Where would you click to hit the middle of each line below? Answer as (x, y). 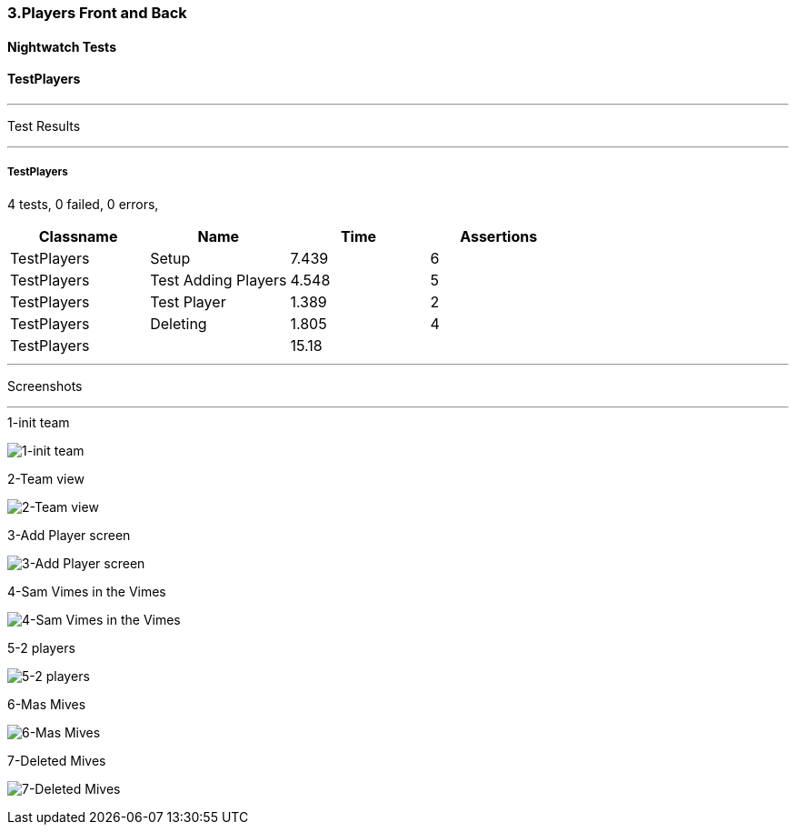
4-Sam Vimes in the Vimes (87, 591)
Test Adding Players (219, 280)
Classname (78, 236)
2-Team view (46, 478)
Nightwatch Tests (62, 46)
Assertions (499, 236)
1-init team (39, 422)
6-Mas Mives (47, 704)
